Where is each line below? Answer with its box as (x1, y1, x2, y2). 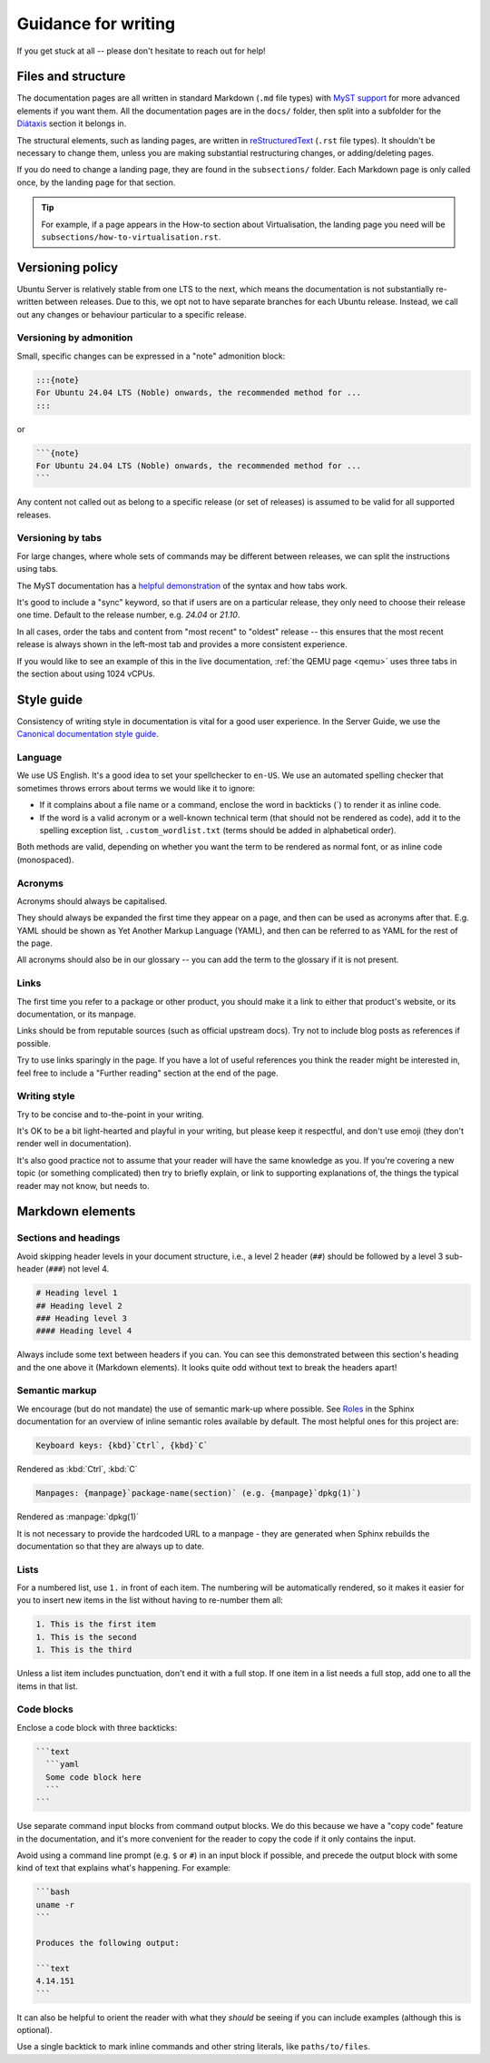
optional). (16, 2024, 53, 2035)
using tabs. (16, 564, 59, 575)
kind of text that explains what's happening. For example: (16, 1862, 231, 1873)
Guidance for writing (16, 14, 176, 34)
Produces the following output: (35, 1938, 181, 1949)
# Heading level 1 (35, 1288, 118, 1298)
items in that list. (16, 1680, 79, 1692)
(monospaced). (16, 854, 74, 865)
